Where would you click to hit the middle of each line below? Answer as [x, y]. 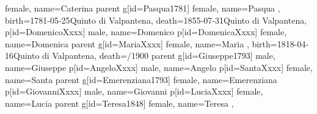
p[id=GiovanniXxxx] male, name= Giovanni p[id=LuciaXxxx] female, [134, 91]
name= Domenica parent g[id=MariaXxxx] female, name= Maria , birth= [141, 43]
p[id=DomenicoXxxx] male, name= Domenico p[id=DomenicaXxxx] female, [146, 32]
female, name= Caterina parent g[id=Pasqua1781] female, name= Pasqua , [143, 8]
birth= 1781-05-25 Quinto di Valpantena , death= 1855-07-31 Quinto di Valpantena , [156, 20]
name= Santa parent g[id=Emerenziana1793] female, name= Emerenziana [141, 79]
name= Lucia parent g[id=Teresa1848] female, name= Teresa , [119, 103]
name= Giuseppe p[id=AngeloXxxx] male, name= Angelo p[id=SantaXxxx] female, [159, 67]
